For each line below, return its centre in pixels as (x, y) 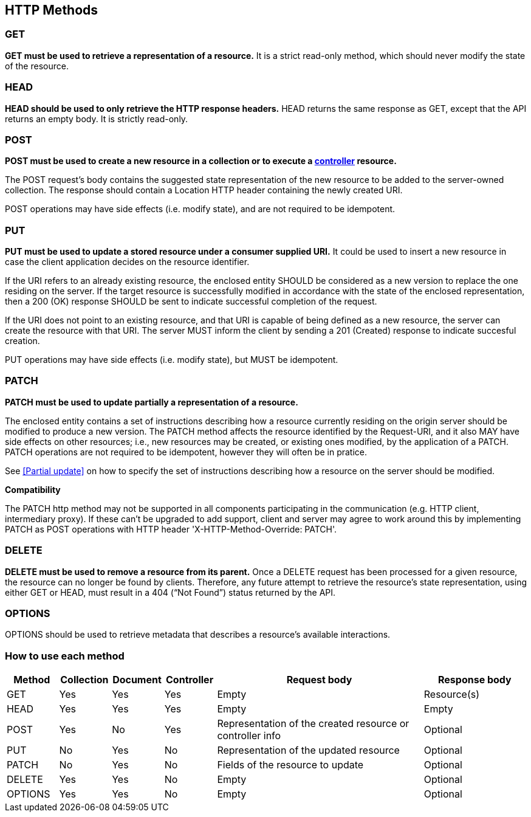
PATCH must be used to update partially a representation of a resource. (152, 402)
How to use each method (65, 656)
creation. (22, 341)
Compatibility (33, 489)
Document (137, 680)
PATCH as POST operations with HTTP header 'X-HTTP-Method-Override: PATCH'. (171, 529)
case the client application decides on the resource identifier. (127, 262)
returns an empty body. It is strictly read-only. (97, 119)
